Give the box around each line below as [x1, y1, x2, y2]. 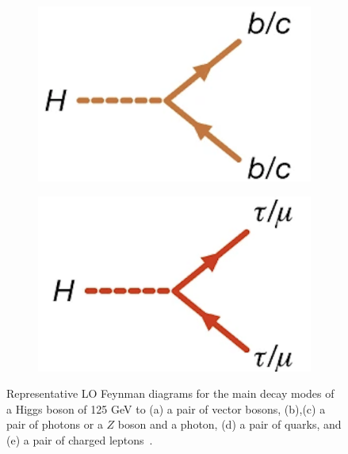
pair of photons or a [6, 416, 103, 433]
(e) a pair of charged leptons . [6, 432, 153, 448]
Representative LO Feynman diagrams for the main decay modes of [6, 385, 335, 402]
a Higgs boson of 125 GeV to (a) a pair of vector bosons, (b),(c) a [6, 400, 326, 417]
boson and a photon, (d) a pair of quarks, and [117, 416, 342, 433]
